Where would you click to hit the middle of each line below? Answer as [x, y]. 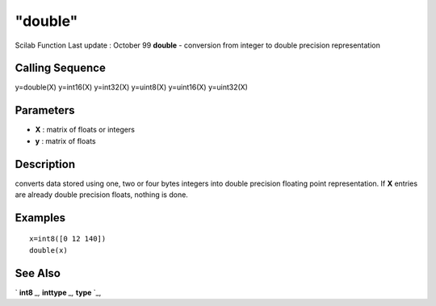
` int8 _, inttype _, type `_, [58, 292]
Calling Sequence [61, 68]
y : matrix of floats [65, 140]
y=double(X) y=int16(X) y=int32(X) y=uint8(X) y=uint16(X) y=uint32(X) [131, 87]
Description [45, 164]
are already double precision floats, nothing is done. [102, 195]
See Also [38, 273]
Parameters [45, 110]
